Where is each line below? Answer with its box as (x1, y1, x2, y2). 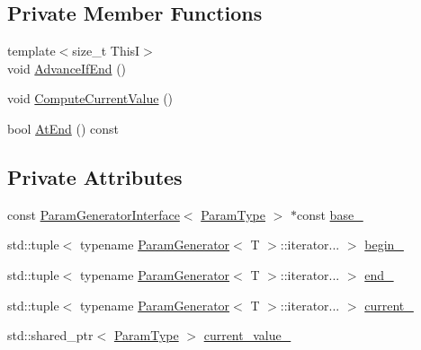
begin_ (364, 235, 404, 254)
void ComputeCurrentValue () (7, 89, 174, 108)
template (7, 41, 56, 60)
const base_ (296, 205, 363, 223)
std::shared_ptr (7, 326, 94, 345)
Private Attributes (7, 162, 183, 190)
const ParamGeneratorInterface (7, 205, 180, 223)
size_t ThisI (72, 41, 140, 60)
